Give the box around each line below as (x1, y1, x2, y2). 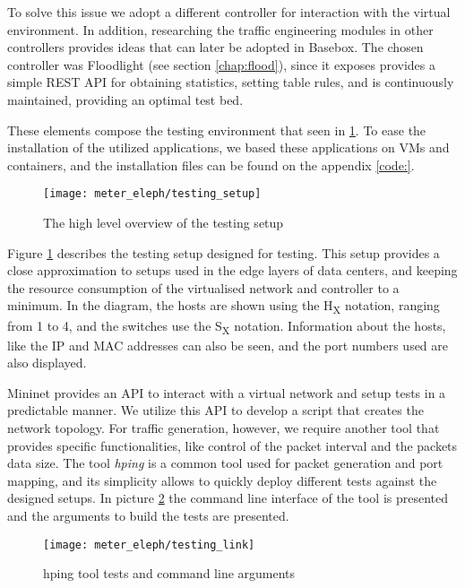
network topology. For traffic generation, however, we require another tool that (7, 419, 440, 437)
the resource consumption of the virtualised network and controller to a (7, 278, 400, 297)
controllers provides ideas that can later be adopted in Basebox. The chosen (7, 38, 424, 56)
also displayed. (7, 353, 87, 372)
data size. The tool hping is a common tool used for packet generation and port (7, 454, 443, 472)
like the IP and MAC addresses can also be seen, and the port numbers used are (7, 335, 449, 354)
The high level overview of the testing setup (43, 213, 284, 231)
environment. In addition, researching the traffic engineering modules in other (7, 20, 434, 39)
